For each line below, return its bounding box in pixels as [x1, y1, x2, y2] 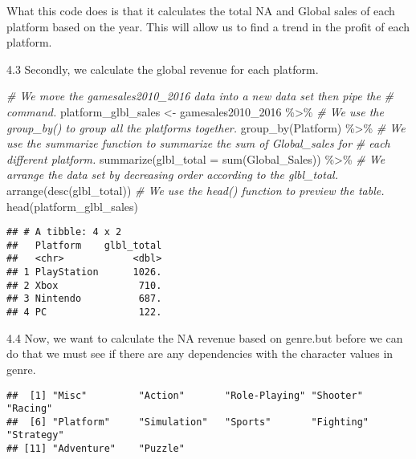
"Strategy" [6, 429, 64, 441]
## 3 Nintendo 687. [6, 293, 162, 305]
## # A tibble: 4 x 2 [6, 226, 122, 238]
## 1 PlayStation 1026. [6, 266, 162, 278]
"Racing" [6, 403, 53, 415]
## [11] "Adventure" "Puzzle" [6, 443, 185, 455]
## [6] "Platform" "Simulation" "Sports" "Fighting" [6, 416, 369, 428]
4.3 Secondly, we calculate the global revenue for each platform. [6, 60, 319, 77]
